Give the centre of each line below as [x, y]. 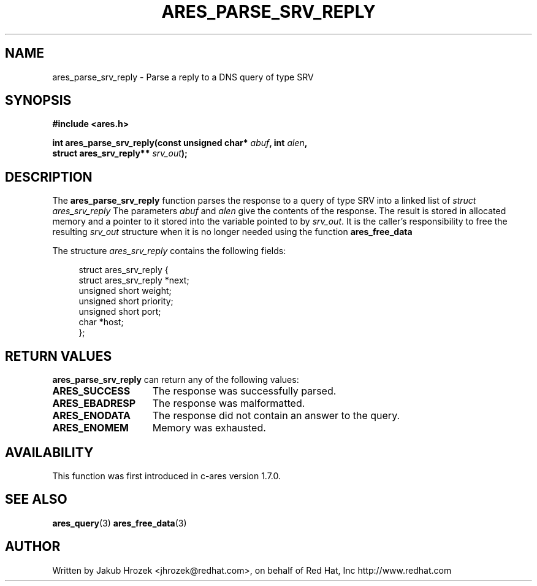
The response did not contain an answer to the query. [276, 416]
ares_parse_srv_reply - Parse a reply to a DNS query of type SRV [183, 77]
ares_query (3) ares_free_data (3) [120, 523]
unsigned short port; [120, 312]
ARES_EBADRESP [94, 403]
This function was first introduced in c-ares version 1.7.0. [167, 476]
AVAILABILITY [49, 452]
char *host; [101, 322]
